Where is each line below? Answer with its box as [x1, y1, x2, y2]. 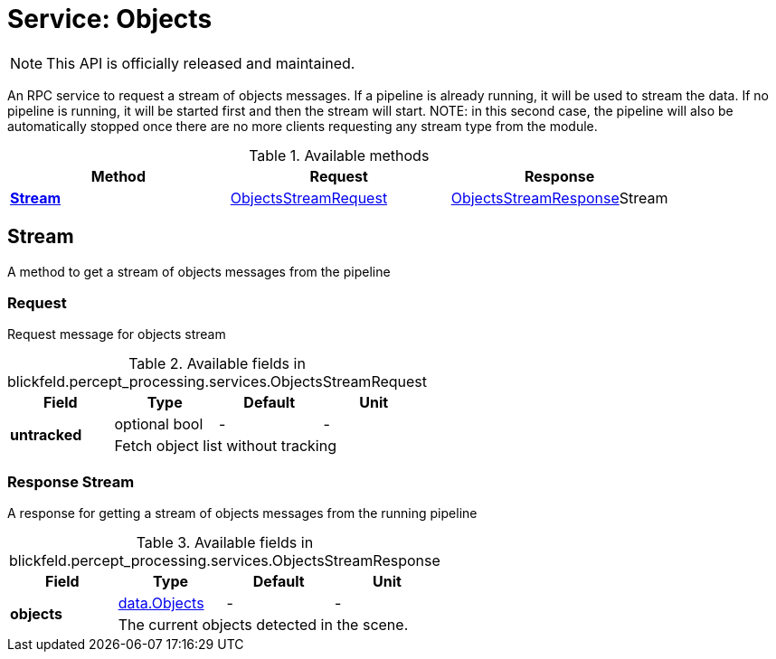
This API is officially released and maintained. [46, 53, 355, 72]
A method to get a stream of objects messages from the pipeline [7, 263, 391, 279]
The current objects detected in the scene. [118, 616, 409, 635]
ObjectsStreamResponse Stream [450, 188, 668, 207]
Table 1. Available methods [249, 146, 430, 165]
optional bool [114, 415, 203, 434]
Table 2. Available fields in [128, 354, 306, 373]
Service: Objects [7, 4, 213, 34]
